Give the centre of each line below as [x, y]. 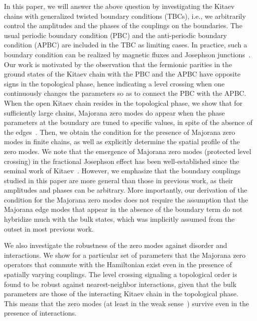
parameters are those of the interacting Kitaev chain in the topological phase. [121, 294]
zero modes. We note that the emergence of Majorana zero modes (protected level [128, 151]
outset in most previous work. [49, 228]
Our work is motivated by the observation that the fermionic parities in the [118, 64]
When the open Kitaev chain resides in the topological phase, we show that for [123, 102]
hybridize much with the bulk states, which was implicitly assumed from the [119, 219]
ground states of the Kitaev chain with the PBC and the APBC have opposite [122, 74]
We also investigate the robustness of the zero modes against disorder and [116, 245]
